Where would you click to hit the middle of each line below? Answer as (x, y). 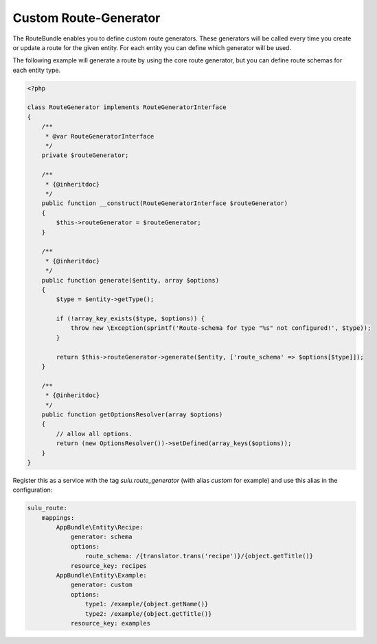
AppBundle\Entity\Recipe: (100, 527)
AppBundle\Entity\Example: (101, 575)
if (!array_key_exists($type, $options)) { (130, 319)
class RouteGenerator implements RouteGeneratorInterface (127, 107)
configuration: (33, 490)
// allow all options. (94, 433)
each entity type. (37, 70)
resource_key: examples (111, 623)
